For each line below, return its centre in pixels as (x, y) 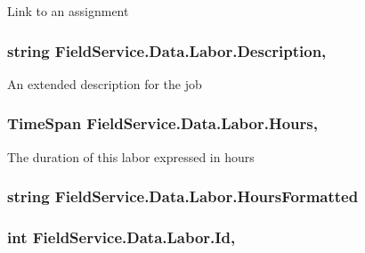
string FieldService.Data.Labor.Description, (167, 50)
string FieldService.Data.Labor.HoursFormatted (183, 196)
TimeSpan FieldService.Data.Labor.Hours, (162, 123)
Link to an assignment (68, 11)
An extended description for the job (105, 83)
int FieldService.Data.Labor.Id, (122, 237)
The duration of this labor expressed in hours (131, 156)
